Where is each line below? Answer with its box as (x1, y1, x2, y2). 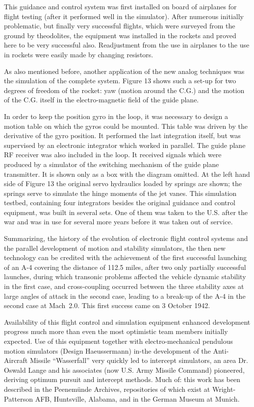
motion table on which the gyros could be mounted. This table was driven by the (4, 120, 248, 131)
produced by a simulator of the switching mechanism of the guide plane (4, 159, 219, 169)
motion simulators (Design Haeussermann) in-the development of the (4, 345, 211, 356)
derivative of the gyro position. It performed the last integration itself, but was (4, 130, 241, 141)
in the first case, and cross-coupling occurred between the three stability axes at (4, 281, 244, 291)
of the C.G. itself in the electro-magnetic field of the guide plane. (4, 95, 199, 105)
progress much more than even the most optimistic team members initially (4, 326, 228, 336)
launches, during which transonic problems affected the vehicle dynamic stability (4, 271, 246, 282)
